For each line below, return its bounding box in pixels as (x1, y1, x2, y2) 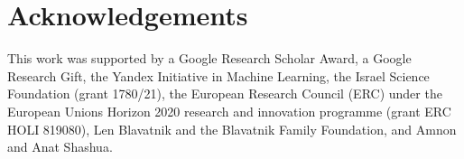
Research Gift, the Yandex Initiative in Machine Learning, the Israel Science (7, 66, 430, 85)
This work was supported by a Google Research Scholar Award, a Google (7, 49, 412, 68)
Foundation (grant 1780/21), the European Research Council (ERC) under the (7, 84, 442, 103)
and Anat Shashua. (7, 137, 113, 156)
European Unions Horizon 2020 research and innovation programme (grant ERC (7, 101, 451, 120)
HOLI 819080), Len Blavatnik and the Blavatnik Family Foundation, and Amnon (7, 119, 457, 138)
